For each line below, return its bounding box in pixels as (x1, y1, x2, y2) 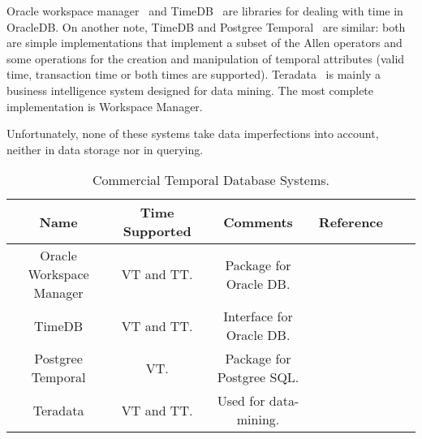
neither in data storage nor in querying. (6, 140, 204, 157)
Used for (217, 391, 265, 411)
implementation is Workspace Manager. (6, 97, 203, 114)
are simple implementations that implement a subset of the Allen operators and (6, 34, 403, 51)
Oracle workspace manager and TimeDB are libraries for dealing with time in (6, 2, 403, 19)
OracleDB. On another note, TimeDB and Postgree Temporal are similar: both (6, 18, 406, 35)
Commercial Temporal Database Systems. (92, 170, 330, 190)
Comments (223, 212, 293, 231)
